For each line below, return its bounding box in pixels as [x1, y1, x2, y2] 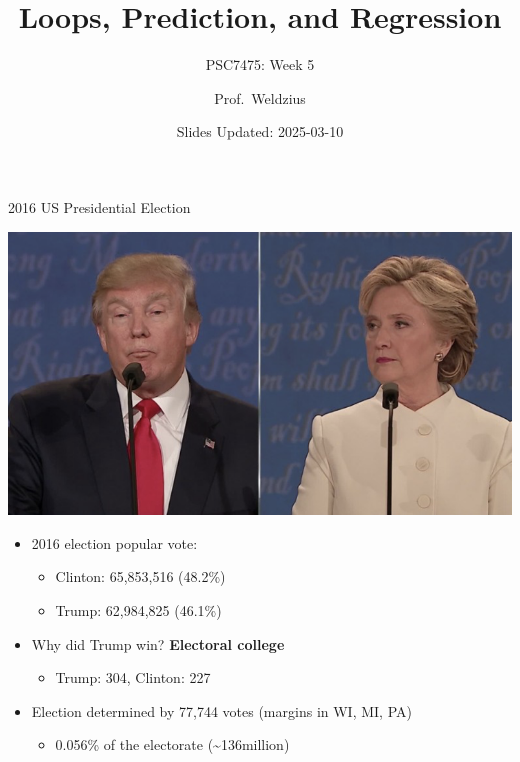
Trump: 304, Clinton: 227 [55, 667, 211, 688]
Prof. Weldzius [214, 87, 306, 108]
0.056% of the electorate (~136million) [55, 734, 290, 755]
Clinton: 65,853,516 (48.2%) [55, 566, 226, 587]
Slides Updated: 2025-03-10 [176, 121, 344, 142]
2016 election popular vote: [31, 532, 198, 553]
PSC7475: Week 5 [205, 54, 315, 75]
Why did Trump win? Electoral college [31, 633, 285, 654]
